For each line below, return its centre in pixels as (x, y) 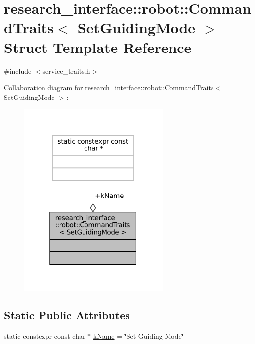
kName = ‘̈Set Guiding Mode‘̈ (138, 335)
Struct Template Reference (98, 47)
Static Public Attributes (67, 315)
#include (18, 71)
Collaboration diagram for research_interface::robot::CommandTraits (109, 87)
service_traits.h (66, 71)
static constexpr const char (45, 335)
